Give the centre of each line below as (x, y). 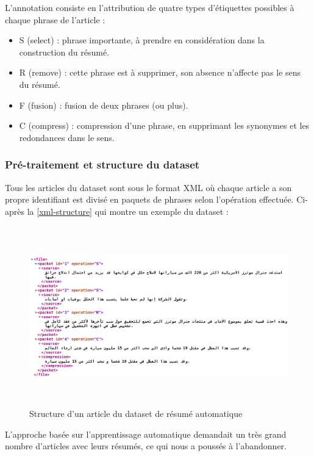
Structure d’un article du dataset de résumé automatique (136, 414)
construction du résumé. (64, 52)
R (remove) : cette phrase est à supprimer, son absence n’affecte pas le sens (160, 72)
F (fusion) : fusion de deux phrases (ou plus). (104, 105)
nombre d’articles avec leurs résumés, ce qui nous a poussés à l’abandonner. (146, 446)
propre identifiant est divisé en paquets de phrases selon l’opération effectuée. (149, 199)
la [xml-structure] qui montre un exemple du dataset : (128, 211)
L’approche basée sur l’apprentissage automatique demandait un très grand (146, 434)
